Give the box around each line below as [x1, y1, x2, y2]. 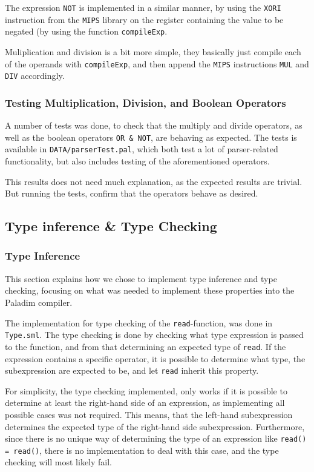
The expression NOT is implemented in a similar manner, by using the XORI [5, 1, 281, 13]
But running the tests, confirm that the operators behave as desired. [5, 187, 258, 200]
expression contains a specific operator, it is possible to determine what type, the [5, 352, 306, 365]
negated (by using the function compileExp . [5, 25, 168, 38]
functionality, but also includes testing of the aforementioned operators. [5, 155, 270, 167]
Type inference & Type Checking [5, 217, 217, 235]
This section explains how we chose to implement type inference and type [5, 272, 277, 285]
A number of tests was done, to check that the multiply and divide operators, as [5, 119, 303, 132]
